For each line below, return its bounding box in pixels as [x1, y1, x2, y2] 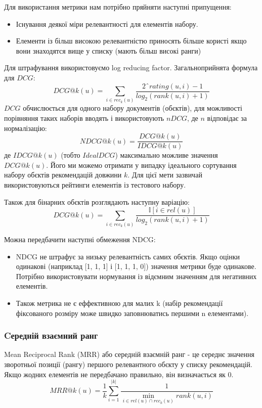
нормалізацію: [4, 122, 47, 133]
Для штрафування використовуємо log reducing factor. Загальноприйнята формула [4, 62, 258, 73]
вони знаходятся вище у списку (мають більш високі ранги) [16, 45, 201, 56]
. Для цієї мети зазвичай [127, 169, 202, 180]
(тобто [61, 150, 80, 160]
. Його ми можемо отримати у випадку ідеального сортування [46, 159, 237, 170]
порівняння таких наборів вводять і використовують [4, 113, 164, 123]
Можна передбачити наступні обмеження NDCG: [4, 234, 156, 245]
